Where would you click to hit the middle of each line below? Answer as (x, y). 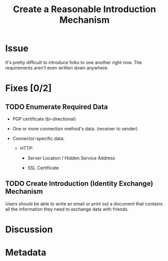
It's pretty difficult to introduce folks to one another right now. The (74, 62)
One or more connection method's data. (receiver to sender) (75, 128)
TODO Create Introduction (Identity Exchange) (79, 184)
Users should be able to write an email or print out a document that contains (84, 203)
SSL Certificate (43, 168)
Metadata (26, 253)
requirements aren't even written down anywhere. (57, 68)
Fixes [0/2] (28, 88)
